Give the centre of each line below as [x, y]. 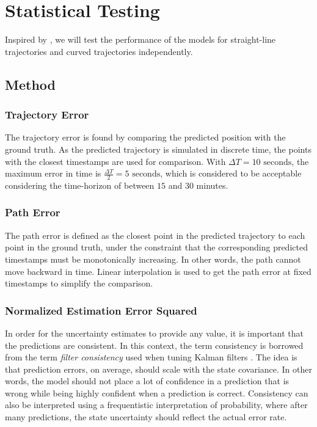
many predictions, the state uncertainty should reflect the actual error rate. [146, 417]
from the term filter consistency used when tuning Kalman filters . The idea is [151, 357]
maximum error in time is [53, 173]
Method [30, 84]
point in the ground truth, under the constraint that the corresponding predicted [156, 247]
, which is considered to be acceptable [231, 173]
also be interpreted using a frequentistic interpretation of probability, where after [156, 405]
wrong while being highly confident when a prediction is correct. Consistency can [157, 392]
